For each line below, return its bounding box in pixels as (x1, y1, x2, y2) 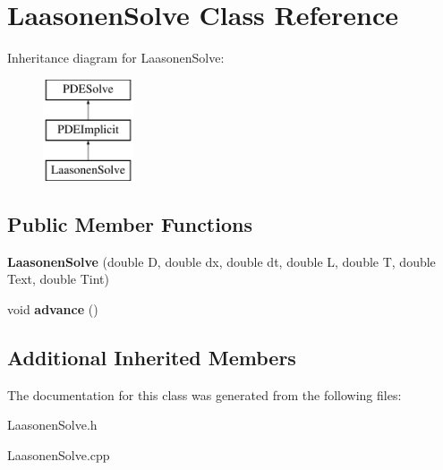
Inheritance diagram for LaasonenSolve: (7, 48, 225, 67)
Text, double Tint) (7, 269, 109, 288)
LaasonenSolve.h (7, 415, 98, 434)
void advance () (7, 300, 98, 319)
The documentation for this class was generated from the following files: (7, 385, 402, 404)
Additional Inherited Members (7, 344, 296, 372)
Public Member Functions (7, 210, 252, 238)
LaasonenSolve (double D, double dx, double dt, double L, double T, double (7, 252, 436, 270)
